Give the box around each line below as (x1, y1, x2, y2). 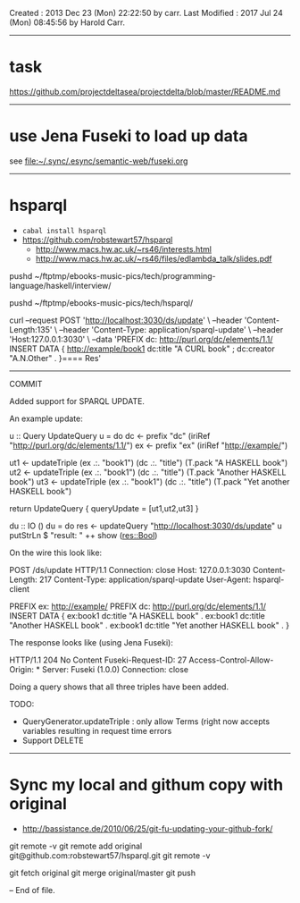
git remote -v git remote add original (9, 840, 143, 851)
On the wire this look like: (9, 547, 103, 558)
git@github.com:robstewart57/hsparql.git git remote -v (9, 849, 211, 861)
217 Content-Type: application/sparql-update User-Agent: (38, 574, 252, 585)
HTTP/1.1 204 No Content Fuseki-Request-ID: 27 (9, 654, 187, 665)
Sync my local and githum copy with (9, 775, 284, 795)
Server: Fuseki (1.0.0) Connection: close (41, 663, 189, 674)
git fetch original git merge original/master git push (9, 867, 196, 878)
